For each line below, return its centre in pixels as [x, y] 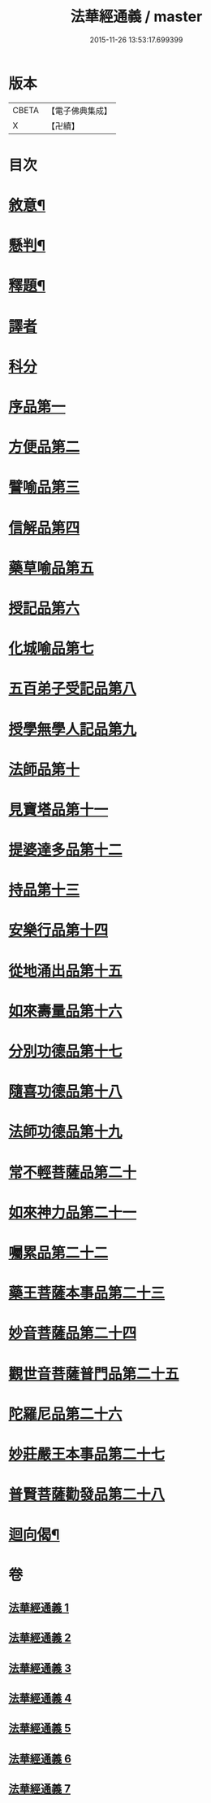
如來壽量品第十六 [66, 1011]
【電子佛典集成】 [79, 111]
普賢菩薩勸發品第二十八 [87, 1495]
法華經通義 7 [40, 1789]
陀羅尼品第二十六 [66, 1414]
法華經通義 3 [40, 1668]
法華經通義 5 [40, 1729]
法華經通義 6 [40, 1759]
